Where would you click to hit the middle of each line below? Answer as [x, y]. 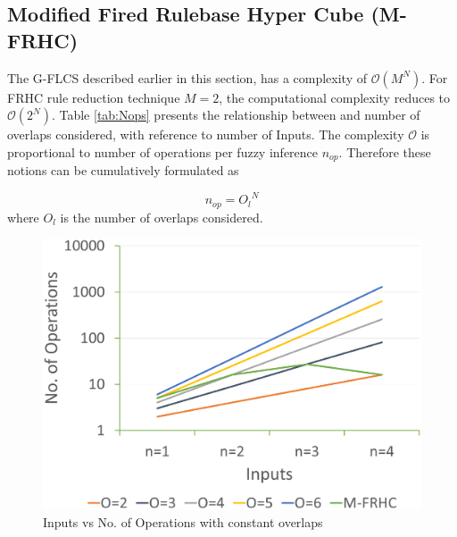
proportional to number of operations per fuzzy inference [163, 151]
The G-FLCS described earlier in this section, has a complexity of [187, 77]
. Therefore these [385, 151]
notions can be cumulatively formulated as [123, 170]
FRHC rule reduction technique [94, 97]
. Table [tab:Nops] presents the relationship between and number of [236, 115]
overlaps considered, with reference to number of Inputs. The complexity [206, 134]
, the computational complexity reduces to [335, 97]
